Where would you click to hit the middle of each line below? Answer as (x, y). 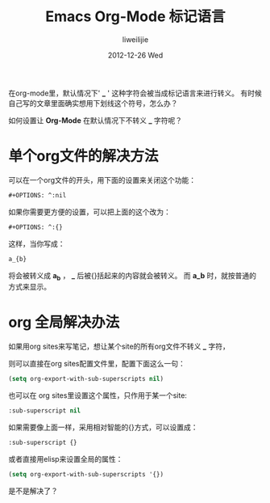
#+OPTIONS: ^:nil (37, 195)
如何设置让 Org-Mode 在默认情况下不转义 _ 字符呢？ (96, 120)
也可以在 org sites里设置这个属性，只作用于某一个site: (98, 395)
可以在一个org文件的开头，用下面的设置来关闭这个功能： (102, 180)
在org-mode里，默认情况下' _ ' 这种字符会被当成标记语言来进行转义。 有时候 (135, 93)
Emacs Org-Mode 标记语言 (135, 17)
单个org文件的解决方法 (83, 156)
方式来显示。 (29, 287)
